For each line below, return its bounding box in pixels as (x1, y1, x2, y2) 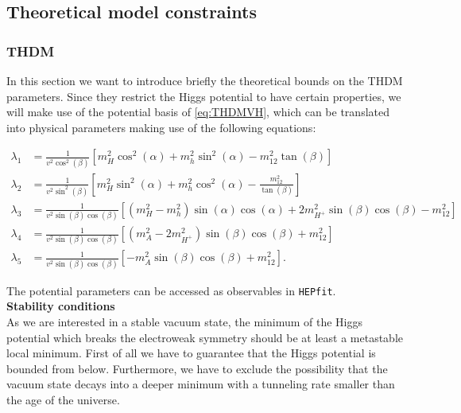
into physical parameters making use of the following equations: (6, 119, 316, 135)
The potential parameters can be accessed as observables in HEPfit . (6, 282, 336, 298)
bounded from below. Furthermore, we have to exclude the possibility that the (6, 360, 388, 376)
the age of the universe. (6, 391, 120, 407)
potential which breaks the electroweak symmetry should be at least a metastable (6, 329, 403, 345)
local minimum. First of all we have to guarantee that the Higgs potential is (6, 345, 376, 361)
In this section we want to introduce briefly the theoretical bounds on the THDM (6, 72, 403, 88)
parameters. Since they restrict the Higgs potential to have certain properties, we (6, 88, 401, 104)
